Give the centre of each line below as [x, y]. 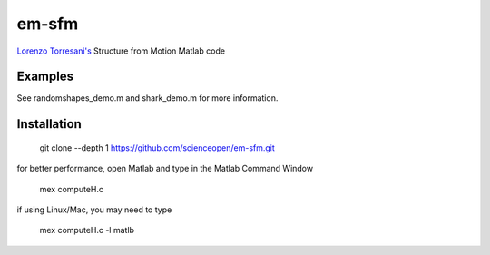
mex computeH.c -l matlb [87, 230]
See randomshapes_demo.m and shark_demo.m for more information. [147, 98]
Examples [45, 77]
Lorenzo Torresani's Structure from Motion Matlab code [121, 51]
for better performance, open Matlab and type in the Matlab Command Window [165, 169]
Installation [49, 124]
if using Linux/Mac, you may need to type [94, 210]
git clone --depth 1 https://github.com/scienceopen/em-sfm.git [157, 147]
